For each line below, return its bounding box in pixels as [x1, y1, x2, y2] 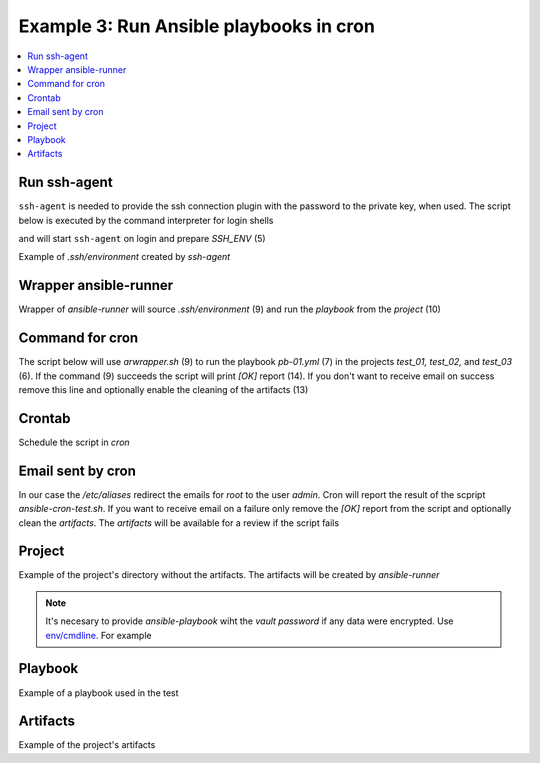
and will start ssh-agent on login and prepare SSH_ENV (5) [18, 232, 266, 244]
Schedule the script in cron [18, 436, 130, 448]
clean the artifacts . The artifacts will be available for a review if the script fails [18, 516, 340, 529]
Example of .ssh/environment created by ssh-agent [18, 251, 231, 263]
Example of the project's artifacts [18, 739, 156, 751]
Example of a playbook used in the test [18, 686, 179, 699]
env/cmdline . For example [45, 629, 152, 641]
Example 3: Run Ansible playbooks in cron [18, 15, 375, 37]
